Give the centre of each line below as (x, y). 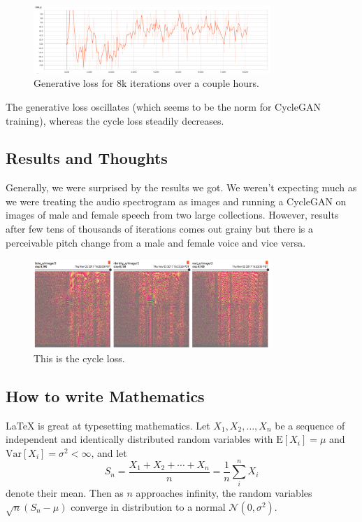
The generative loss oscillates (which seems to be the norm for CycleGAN (163, 106)
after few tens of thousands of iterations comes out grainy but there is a (160, 229)
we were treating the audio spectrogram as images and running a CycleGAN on (176, 201)
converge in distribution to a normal (148, 507)
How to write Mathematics (105, 396)
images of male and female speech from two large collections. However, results (172, 215)
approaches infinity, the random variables (224, 493)
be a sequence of (310, 425)
